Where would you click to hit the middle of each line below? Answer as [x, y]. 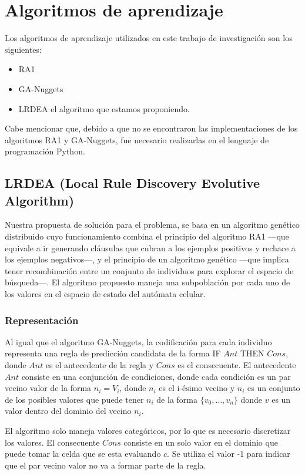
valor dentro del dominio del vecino [68, 411]
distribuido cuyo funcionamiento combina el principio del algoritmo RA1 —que [147, 236]
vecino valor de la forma [48, 388]
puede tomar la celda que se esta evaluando [83, 454]
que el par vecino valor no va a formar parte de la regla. [105, 465]
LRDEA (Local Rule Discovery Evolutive [133, 183]
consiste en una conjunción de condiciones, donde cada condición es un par [156, 376]
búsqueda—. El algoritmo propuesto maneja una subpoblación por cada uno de [148, 282]
